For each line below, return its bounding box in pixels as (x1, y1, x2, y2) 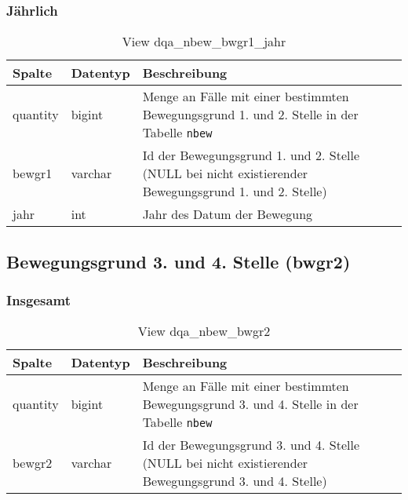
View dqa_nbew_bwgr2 (137, 322, 271, 341)
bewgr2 (13, 454, 53, 473)
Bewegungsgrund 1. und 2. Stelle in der (142, 105, 359, 124)
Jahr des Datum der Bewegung (142, 205, 313, 224)
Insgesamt (6, 290, 71, 309)
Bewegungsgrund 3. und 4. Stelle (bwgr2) (6, 249, 351, 273)
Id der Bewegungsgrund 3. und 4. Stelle (142, 436, 360, 454)
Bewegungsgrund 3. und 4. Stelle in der (142, 395, 359, 414)
